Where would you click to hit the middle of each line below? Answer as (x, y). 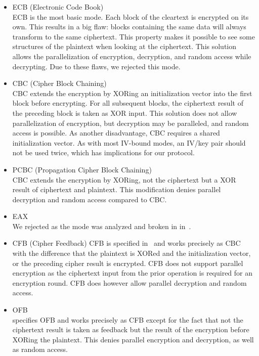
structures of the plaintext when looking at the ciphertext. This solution (124, 46)
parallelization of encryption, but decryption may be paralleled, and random (131, 123)
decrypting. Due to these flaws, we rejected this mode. (96, 66)
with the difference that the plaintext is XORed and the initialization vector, (132, 253)
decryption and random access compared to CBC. (90, 199)
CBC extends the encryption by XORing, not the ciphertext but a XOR (124, 179)
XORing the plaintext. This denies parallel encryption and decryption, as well (133, 339)
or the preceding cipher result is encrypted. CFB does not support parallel (128, 263)
